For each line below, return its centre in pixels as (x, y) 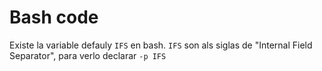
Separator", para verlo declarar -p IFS (88, 55)
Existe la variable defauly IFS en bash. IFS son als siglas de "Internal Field (161, 45)
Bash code (54, 17)
